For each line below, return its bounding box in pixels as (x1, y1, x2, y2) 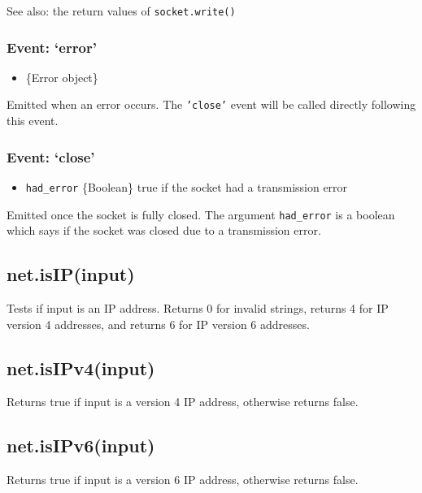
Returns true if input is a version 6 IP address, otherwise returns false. (7, 471, 359, 488)
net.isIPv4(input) (7, 355, 155, 380)
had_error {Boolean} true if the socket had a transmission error (25, 178, 348, 195)
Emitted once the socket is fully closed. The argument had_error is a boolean (7, 205, 395, 223)
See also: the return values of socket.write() (7, 2, 236, 19)
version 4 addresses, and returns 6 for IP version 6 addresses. (7, 315, 310, 332)
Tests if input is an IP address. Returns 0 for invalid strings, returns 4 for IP (7, 300, 389, 317)
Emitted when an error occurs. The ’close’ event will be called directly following (7, 96, 416, 113)
